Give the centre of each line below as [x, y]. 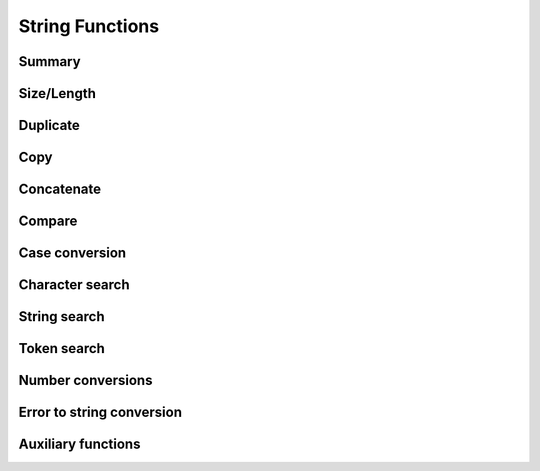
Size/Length [57, 93]
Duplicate [49, 125]
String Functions [89, 26]
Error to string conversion [100, 412]
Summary [49, 61]
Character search [74, 285]
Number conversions [85, 380]
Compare [48, 221]
